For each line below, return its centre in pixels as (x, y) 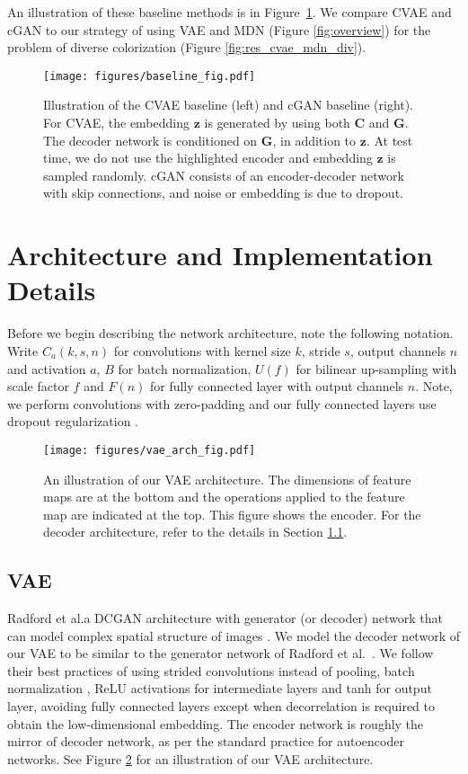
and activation (47, 368)
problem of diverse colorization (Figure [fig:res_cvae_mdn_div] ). (187, 47)
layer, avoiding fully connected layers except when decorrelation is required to (221, 706)
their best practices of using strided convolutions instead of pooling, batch (211, 670)
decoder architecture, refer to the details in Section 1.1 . (195, 532)
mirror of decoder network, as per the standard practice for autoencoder (206, 741)
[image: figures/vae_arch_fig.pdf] (150, 450)
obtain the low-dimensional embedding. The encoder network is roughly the (216, 723)
